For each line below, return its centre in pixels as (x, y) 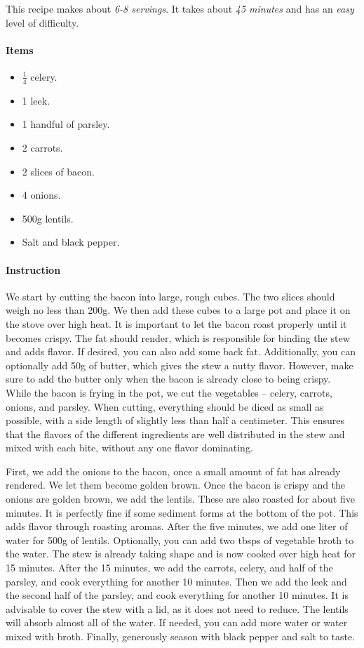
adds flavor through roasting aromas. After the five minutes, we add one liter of (177, 526)
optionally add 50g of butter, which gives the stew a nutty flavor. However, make (180, 365)
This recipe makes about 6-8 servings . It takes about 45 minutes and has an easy (180, 8)
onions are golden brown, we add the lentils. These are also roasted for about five (180, 499)
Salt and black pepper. (71, 242)
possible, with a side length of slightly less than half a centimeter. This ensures (175, 420)
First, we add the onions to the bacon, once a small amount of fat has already (173, 471)
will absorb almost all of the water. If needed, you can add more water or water (177, 622)
